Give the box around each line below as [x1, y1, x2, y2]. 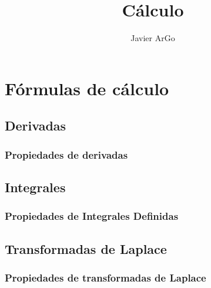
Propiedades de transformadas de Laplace [5, 270, 206, 284]
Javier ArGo [130, 32, 175, 44]
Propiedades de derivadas [5, 147, 128, 162]
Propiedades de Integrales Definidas [5, 209, 179, 223]
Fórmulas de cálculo [5, 76, 169, 100]
